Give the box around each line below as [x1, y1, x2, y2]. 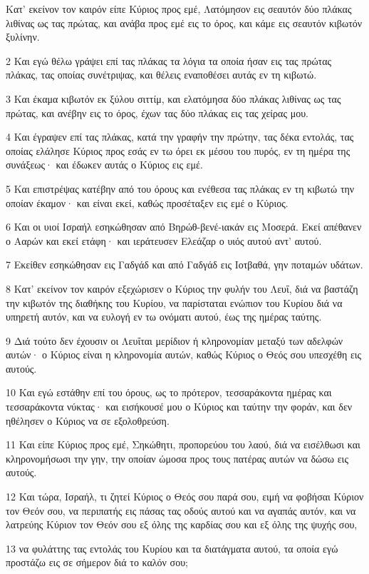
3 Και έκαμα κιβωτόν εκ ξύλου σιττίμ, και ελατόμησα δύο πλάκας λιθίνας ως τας [6, 91, 341, 106]
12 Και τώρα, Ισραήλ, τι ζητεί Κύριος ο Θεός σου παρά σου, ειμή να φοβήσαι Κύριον [6, 489, 364, 504]
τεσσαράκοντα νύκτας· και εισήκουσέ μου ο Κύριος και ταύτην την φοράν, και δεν [6, 399, 353, 414]
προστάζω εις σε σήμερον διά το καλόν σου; [6, 555, 188, 570]
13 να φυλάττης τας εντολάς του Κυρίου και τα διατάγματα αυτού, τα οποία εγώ [6, 540, 338, 555]
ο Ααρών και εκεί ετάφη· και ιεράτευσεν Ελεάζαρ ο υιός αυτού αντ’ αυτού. [6, 233, 322, 248]
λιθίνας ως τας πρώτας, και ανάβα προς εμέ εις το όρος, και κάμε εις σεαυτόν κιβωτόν [6, 15, 363, 30]
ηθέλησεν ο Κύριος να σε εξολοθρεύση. [6, 413, 170, 428]
